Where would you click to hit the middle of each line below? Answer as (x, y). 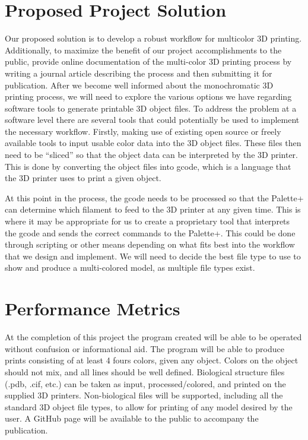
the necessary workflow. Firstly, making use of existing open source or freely (143, 131)
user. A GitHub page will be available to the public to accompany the (132, 418)
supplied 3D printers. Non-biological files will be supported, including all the (144, 395)
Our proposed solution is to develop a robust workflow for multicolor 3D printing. (153, 38)
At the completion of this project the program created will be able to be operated (153, 337)
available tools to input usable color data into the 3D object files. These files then (153, 143)
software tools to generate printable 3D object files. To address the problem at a (151, 108)
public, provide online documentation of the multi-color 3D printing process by (148, 61)
